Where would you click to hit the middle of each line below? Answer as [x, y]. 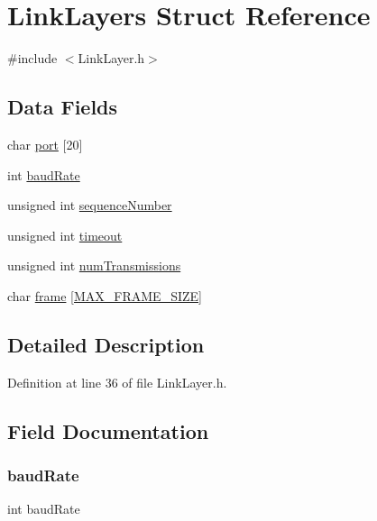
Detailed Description [106, 344]
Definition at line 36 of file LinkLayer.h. [117, 382]
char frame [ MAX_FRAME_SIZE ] [105, 295]
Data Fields [63, 107]
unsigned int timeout [65, 235]
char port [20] [45, 144]
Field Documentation [108, 430]
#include [32, 58]
